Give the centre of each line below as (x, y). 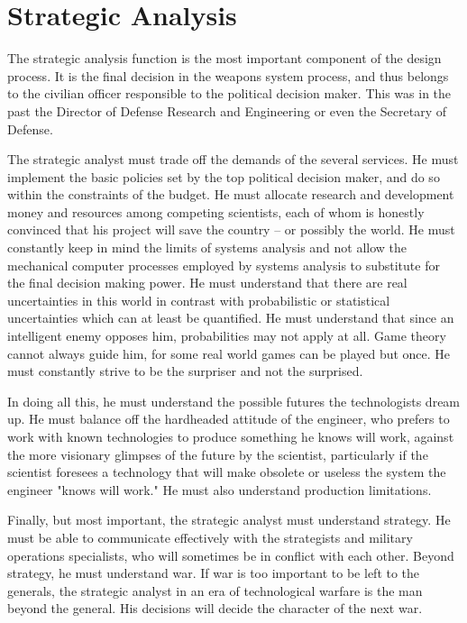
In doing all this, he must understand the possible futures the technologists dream (234, 401)
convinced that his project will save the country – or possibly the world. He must (231, 229)
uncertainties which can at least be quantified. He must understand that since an (231, 318)
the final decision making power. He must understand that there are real (207, 283)
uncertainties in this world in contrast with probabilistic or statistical (199, 300)
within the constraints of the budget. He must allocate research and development (231, 194)
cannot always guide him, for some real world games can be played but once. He (229, 353)
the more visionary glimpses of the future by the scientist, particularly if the (218, 454)
